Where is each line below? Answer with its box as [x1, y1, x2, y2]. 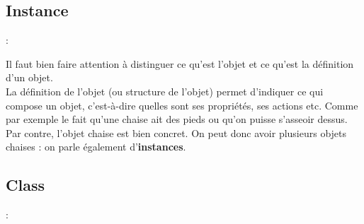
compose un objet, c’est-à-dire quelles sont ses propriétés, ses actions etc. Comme [6, 98, 358, 112]
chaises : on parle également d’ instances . [6, 139, 186, 154]
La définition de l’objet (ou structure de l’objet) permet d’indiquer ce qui [6, 83, 324, 98]
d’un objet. [6, 70, 53, 85]
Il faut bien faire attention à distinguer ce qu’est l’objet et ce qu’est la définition [6, 56, 354, 71]
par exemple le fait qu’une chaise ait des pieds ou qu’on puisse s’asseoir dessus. [6, 112, 348, 126]
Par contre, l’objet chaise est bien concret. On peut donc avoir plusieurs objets [6, 125, 347, 140]
